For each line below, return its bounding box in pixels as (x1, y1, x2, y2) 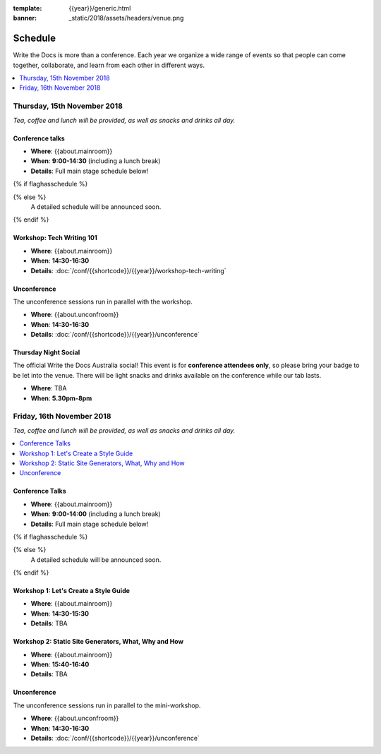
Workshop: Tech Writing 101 (13, 234, 98, 242)
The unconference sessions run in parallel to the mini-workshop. (13, 701, 201, 710)
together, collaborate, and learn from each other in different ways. (13, 61, 205, 69)
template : (13, 4, 42, 12)
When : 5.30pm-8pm (30, 394, 92, 402)
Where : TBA (30, 384, 67, 393)
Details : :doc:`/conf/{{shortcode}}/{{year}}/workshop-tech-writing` (30, 266, 226, 275)
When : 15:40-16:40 (30, 660, 90, 669)
